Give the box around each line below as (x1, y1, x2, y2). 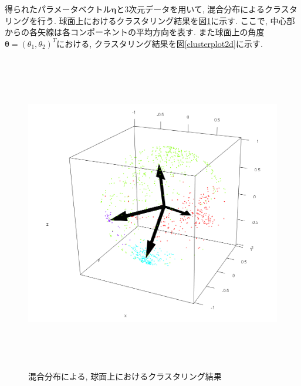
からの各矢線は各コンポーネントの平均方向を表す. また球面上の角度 (5, 26, 265, 38)
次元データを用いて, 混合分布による (128, 3, 265, 15)
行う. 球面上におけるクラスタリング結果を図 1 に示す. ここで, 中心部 (37, 14, 295, 26)
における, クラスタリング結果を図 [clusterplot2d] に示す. (56, 37, 263, 49)
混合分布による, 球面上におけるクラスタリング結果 (28, 370, 222, 382)
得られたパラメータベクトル (5, 3, 111, 15)
